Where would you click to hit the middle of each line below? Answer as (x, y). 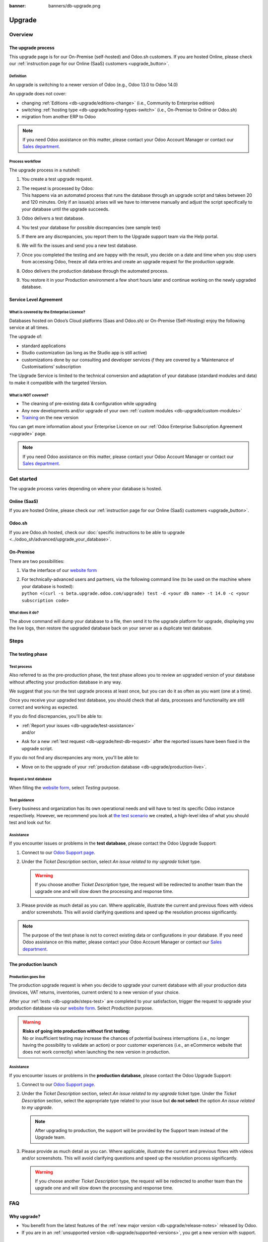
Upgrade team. (50, 1137)
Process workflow (25, 161)
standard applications (44, 346)
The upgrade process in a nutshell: (45, 170)
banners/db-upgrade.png (74, 6)
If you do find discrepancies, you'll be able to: (56, 716)
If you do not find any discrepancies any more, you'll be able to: (74, 758)
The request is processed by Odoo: (58, 188)
